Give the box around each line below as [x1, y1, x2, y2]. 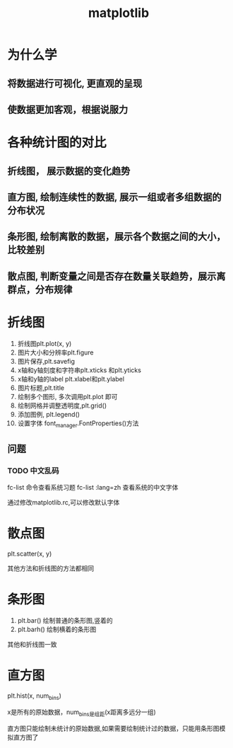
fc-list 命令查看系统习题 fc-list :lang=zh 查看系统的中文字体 [7, 483, 179, 492]
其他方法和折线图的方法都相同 [7, 564, 94, 572]
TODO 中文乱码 [7, 466, 59, 476]
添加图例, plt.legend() [17, 410, 80, 418]
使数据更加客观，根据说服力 [7, 103, 129, 115]
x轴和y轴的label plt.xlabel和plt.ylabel [17, 374, 125, 383]
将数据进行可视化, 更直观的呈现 [7, 77, 143, 89]
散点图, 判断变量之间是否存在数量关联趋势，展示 [7, 270, 217, 282]
